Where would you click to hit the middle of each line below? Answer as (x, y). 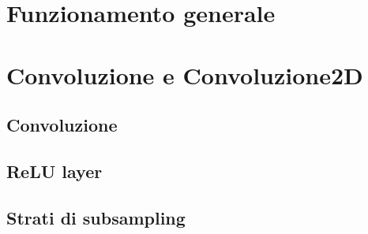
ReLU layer (54, 171)
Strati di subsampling (96, 217)
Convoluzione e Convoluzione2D (185, 74)
